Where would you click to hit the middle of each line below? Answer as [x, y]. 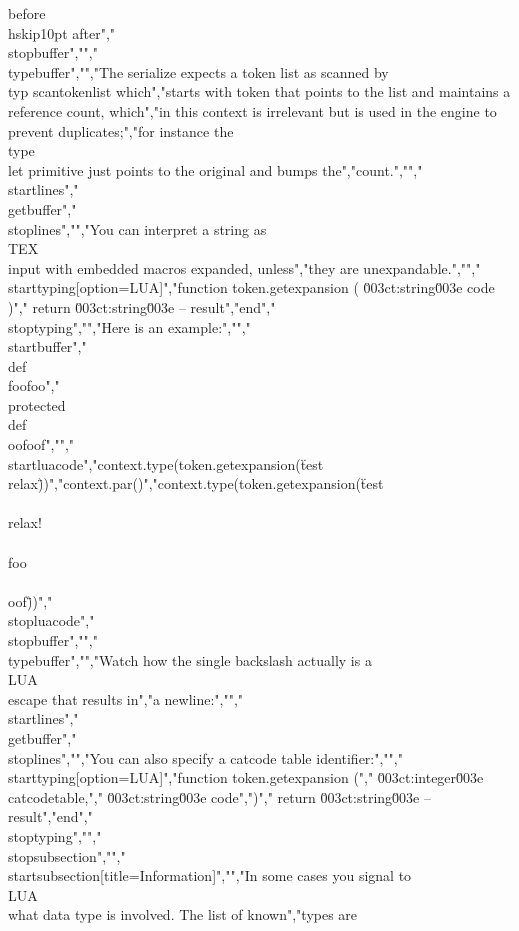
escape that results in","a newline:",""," [126, 698]
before [27, 13]
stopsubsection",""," [67, 855]
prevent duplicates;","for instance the [121, 130]
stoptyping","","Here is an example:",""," [129, 326]
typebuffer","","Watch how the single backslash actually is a [190, 659]
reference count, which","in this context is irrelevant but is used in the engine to [252, 110]
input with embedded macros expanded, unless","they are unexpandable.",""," [244, 267]
